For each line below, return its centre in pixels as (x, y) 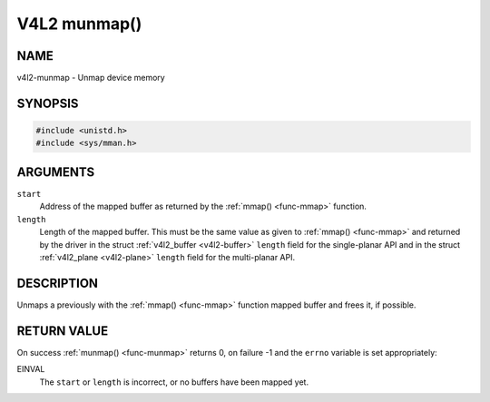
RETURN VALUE (63, 331)
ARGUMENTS (56, 172)
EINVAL (31, 369)
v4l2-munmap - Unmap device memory (91, 78)
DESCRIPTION (58, 283)
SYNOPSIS (48, 103)
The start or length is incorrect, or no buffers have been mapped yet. (174, 382)
